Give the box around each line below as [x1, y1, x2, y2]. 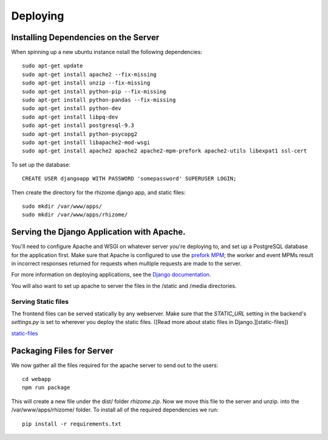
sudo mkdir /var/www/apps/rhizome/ [22, 211, 128, 218]
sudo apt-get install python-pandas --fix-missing [22, 97, 176, 103]
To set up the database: [11, 161, 71, 168]
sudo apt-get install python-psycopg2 [22, 131, 138, 137]
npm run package [22, 384, 70, 391]
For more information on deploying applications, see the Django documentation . [11, 271, 211, 278]
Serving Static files [11, 297, 69, 306]
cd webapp [22, 376, 51, 382]
